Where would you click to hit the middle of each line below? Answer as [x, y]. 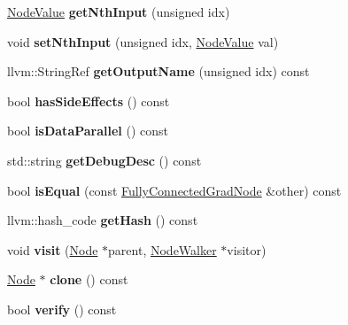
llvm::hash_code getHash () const [103, 220]
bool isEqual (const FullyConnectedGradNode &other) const [174, 190]
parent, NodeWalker [162, 249]
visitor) [247, 249]
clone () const [89, 279]
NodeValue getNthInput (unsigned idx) [119, 12]
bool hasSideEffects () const [89, 101]
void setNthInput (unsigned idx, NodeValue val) [143, 41]
